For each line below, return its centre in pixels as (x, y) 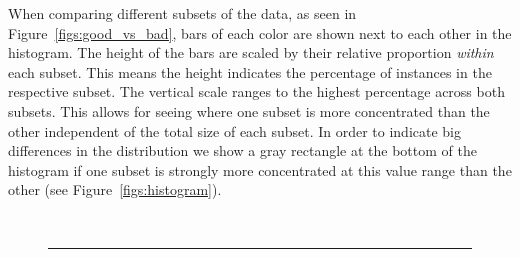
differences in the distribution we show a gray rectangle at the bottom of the (242, 150)
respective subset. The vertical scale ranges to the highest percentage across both (256, 91)
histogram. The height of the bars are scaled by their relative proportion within (251, 52)
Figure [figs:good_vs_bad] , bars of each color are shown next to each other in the (260, 32)
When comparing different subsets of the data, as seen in (182, 13)
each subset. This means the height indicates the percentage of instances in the (250, 71)
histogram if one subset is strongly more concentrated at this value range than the (260, 169)
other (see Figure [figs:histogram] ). (115, 189)
